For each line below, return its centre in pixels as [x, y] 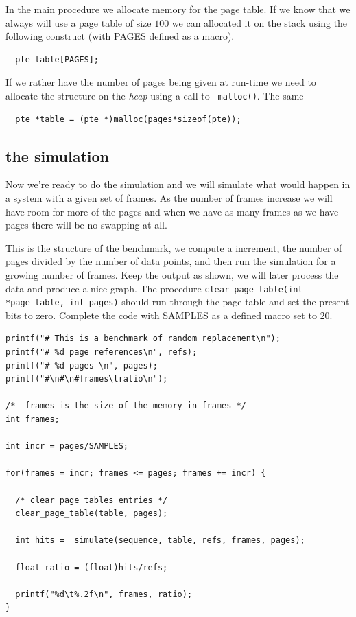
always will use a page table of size [79, 22]
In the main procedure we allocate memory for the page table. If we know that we [178, 9]
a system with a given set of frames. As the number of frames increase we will [169, 198]
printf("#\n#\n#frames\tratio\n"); [87, 379]
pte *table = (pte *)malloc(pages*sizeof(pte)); [128, 119]
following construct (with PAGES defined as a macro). [120, 36]
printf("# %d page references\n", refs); [102, 352]
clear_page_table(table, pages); [92, 514]
